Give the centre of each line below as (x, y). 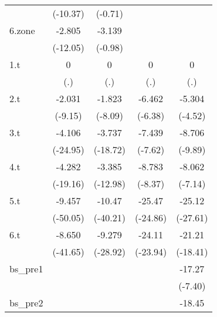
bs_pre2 (26, 303)
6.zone (22, 30)
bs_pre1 (26, 269)
